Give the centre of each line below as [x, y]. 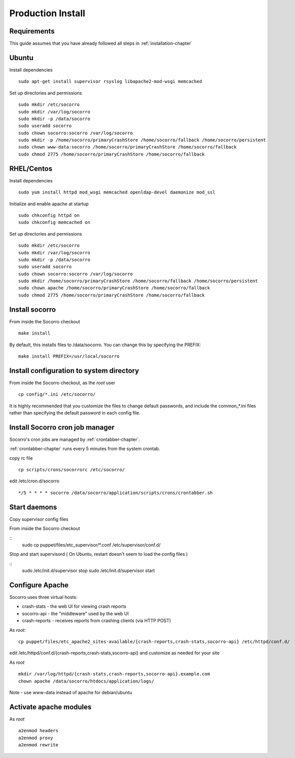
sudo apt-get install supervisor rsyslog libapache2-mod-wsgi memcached [110, 82]
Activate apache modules [51, 707]
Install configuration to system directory [74, 371]
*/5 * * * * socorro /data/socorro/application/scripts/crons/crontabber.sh [116, 492]
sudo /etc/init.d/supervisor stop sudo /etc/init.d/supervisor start [88, 571]
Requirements [32, 31]
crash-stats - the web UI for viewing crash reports [74, 607]
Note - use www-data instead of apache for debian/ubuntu [71, 692]
